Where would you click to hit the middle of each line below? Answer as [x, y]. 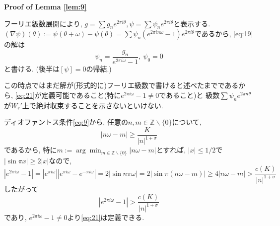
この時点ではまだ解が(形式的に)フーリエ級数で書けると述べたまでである [121, 85]
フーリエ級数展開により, [43, 23]
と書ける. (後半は [32, 68]
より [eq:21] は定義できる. [106, 217]
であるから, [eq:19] [224, 34]
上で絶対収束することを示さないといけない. [93, 105]
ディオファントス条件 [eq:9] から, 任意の [66, 122]
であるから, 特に [31, 150]
